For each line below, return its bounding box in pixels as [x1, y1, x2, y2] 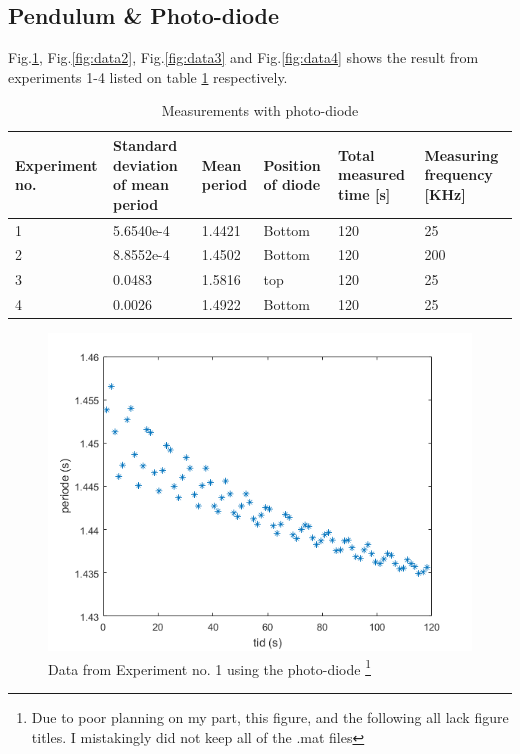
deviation [112, 154, 178, 175]
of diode [263, 174, 321, 195]
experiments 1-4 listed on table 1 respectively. [8, 66, 288, 87]
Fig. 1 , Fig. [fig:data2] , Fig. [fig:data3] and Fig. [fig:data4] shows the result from [8, 47, 479, 68]
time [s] [338, 183, 391, 204]
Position [263, 154, 321, 175]
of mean [112, 174, 169, 195]
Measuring [424, 144, 499, 165]
